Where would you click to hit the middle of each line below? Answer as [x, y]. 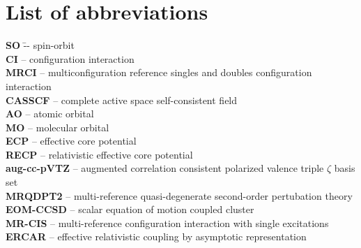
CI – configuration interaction [70, 58]
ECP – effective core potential [71, 141]
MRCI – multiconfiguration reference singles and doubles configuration [159, 72]
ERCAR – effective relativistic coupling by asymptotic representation [156, 236]
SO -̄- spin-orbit [40, 45]
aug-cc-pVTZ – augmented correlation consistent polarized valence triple [165, 168]
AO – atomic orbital [50, 114]
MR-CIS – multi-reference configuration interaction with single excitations [167, 223]
